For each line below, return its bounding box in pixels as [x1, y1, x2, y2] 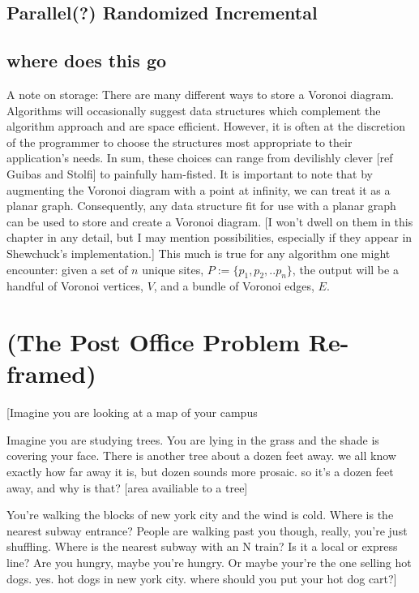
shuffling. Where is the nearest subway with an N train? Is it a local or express [6, 538, 398, 555]
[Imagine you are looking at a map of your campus [6, 404, 258, 421]
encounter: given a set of [6, 260, 128, 277]
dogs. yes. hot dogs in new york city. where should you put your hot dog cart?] [6, 569, 397, 587]
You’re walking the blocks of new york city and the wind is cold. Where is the [6, 506, 394, 523]
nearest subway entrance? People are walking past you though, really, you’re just [6, 522, 408, 539]
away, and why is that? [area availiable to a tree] [6, 479, 248, 496]
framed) [6, 357, 96, 390]
